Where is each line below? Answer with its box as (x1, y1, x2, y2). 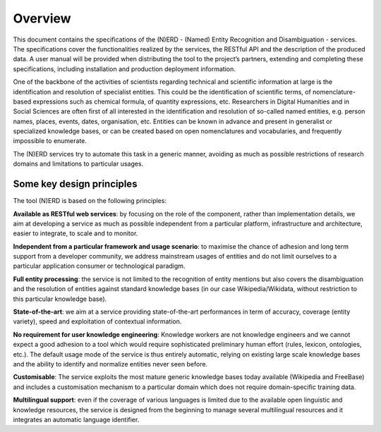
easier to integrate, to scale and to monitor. (13, 229, 138, 237)
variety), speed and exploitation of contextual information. (13, 317, 182, 326)
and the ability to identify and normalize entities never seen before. (13, 360, 208, 368)
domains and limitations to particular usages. (13, 159, 144, 168)
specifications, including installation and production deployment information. (13, 64, 236, 73)
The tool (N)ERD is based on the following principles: (13, 197, 167, 205)
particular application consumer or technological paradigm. (13, 261, 186, 271)
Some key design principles (13, 178, 138, 190)
